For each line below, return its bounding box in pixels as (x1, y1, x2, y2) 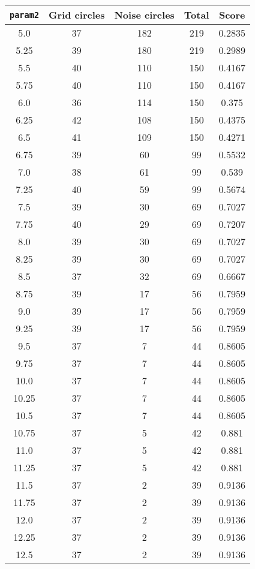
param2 (10, 10, 40, 20)
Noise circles (114, 8, 175, 22)
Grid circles (49, 8, 105, 22)
